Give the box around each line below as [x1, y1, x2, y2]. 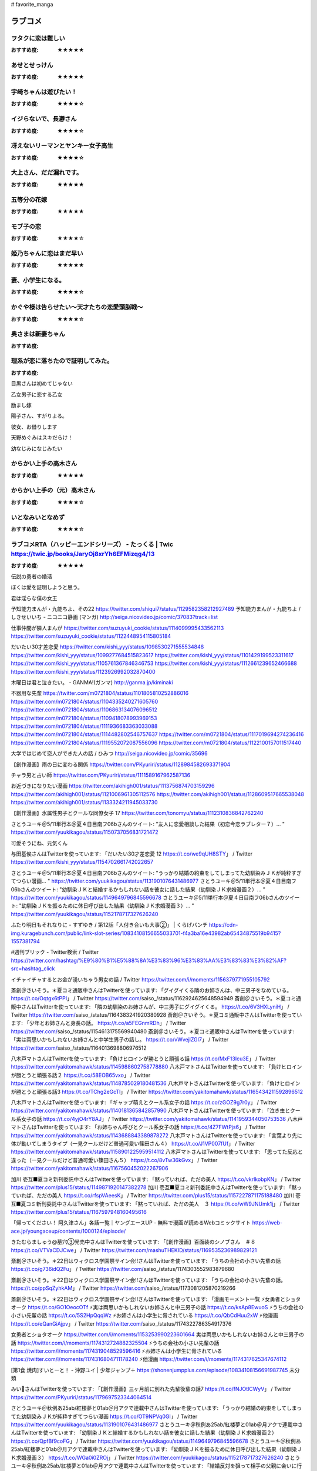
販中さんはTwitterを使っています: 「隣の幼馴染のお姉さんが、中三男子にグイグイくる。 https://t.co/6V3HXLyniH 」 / [11, 1003, 290, 1010]
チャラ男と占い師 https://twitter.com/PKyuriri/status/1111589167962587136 [11, 771, 191, 778]
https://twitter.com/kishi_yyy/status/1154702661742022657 [11, 858, 154, 866]
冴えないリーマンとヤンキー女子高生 [11, 142, 114, 150]
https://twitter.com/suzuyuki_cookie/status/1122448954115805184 [11, 633, 171, 640]
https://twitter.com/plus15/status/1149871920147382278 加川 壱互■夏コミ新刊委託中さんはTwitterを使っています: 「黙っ [11, 1183, 302, 1191]
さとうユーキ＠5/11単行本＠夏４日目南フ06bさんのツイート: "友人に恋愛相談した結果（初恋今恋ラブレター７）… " [11, 820, 285, 827]
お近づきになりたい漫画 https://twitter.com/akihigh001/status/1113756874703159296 [11, 783, 215, 790]
